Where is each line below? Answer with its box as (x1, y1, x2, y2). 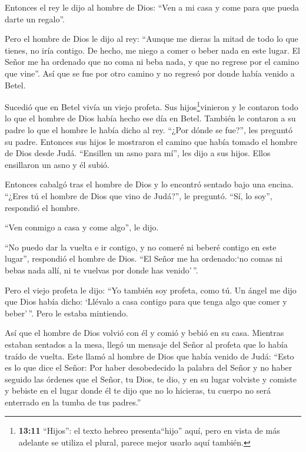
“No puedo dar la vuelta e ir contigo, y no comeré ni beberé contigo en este (5, 240, 277, 253)
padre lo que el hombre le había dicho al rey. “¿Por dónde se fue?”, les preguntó (5, 124, 292, 136)
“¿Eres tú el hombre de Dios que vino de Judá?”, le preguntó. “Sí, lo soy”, (5, 189, 272, 202)
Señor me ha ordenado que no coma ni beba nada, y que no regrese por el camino (5, 55, 299, 68)
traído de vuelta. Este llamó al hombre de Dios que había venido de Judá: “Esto (5, 349, 294, 362)
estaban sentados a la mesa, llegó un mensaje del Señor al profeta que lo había (5, 338, 288, 350)
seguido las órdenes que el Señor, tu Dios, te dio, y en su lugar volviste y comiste (5, 372, 297, 385)
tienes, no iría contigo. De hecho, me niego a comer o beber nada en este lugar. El (5, 44, 300, 56)
